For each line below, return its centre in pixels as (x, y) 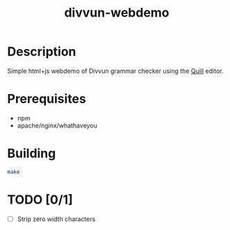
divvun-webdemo (117, 13)
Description (42, 52)
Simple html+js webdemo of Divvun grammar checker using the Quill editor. (115, 71)
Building (32, 153)
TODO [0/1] (40, 200)
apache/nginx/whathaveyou (57, 125)
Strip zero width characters (56, 219)
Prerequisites (47, 99)
